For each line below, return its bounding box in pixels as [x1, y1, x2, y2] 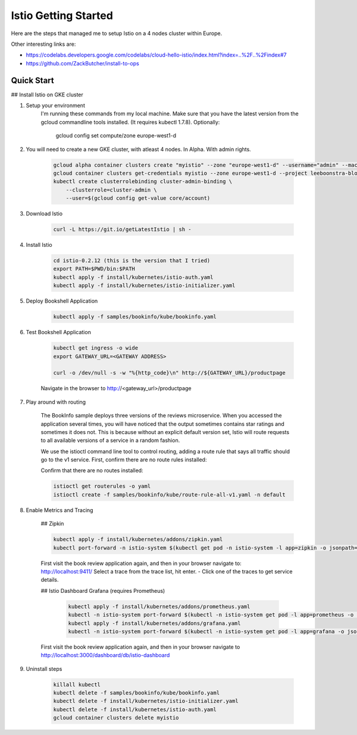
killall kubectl [53, 681, 101, 688]
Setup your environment [26, 102, 86, 109]
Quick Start [11, 75, 54, 86]
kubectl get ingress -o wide [53, 345, 139, 351]
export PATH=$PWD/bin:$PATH [53, 265, 135, 272]
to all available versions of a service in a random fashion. [40, 437, 180, 444]
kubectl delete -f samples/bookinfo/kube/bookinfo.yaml [53, 690, 220, 696]
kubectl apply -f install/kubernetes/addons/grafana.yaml [68, 620, 241, 627]
